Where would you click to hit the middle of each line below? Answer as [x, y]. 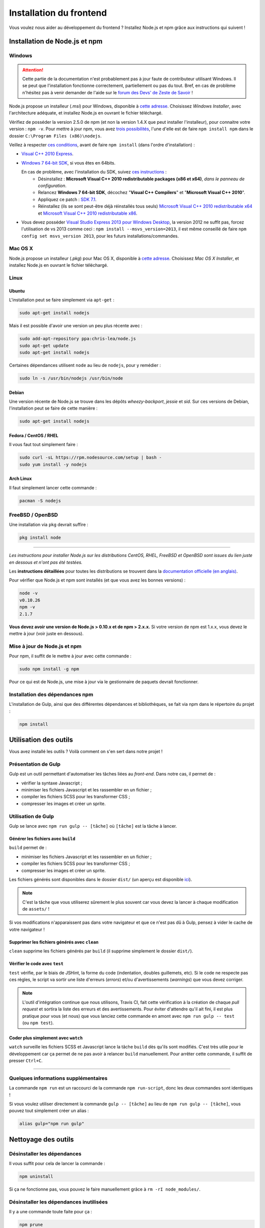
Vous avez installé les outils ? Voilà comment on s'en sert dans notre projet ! [86, 752]
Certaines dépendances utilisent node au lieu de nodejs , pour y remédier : [85, 365]
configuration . [52, 185]
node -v [28, 593]
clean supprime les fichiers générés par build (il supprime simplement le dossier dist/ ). [101, 951]
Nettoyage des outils [41, 1139]
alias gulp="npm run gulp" [52, 1124]
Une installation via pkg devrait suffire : [49, 525]
